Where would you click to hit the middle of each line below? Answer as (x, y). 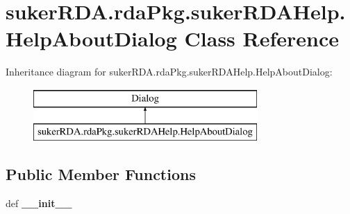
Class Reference (262, 38)
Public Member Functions (101, 174)
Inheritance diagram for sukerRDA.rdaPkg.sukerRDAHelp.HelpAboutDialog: (169, 72)
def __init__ (39, 203)
